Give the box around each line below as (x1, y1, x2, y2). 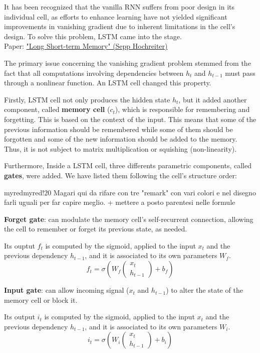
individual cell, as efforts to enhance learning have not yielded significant (4, 11, 227, 22)
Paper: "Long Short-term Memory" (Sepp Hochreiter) (4, 41, 168, 51)
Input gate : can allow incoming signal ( (4, 285, 129, 295)
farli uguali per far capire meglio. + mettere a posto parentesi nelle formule (4, 197, 235, 207)
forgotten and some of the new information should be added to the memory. (4, 134, 237, 144)
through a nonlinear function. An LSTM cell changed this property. (4, 77, 211, 88)
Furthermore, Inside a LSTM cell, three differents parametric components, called (4, 160, 251, 171)
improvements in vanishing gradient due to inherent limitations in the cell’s (4, 21, 235, 32)
